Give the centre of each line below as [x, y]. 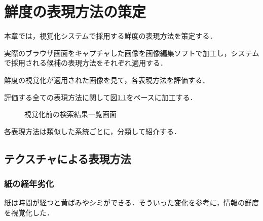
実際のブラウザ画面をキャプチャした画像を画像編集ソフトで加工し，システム [132, 53]
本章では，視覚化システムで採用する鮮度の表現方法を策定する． [110, 36]
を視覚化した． [29, 212]
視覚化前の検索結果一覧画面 [70, 114]
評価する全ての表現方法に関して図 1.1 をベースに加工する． [101, 97]
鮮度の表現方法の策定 [75, 11]
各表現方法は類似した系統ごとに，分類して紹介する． [92, 131]
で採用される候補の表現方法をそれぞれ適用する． [86, 63]
